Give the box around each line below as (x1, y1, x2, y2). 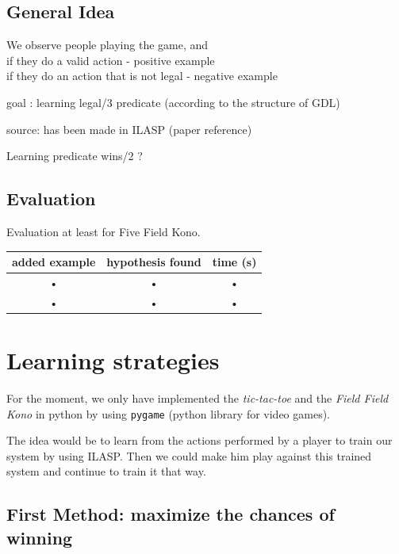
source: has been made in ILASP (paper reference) (6, 120, 252, 137)
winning (6, 525, 73, 549)
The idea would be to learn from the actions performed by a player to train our (6, 432, 393, 449)
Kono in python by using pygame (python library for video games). (6, 405, 331, 422)
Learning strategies (6, 344, 220, 376)
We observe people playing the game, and (6, 36, 209, 53)
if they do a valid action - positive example (6, 52, 215, 68)
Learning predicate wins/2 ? (6, 147, 143, 164)
